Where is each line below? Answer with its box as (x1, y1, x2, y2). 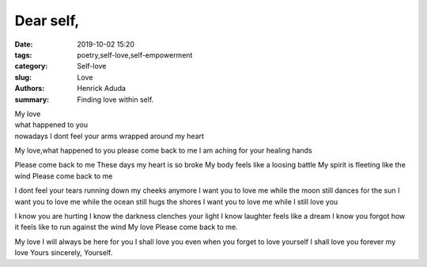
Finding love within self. (77, 95, 154, 104)
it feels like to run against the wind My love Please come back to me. (14, 222, 238, 232)
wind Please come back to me (14, 171, 113, 181)
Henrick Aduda (77, 84, 127, 93)
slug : (14, 72, 32, 82)
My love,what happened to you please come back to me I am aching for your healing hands (14, 146, 312, 156)
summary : (14, 95, 50, 104)
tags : (14, 50, 32, 59)
